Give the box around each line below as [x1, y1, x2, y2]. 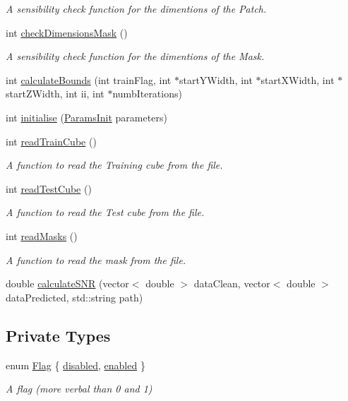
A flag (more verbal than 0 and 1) [6, 381, 152, 396]
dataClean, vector [193, 276, 270, 291]
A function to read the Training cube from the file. [6, 157, 223, 172]
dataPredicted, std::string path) [6, 289, 143, 304]
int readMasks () [6, 228, 78, 243]
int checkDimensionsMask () [6, 25, 128, 40]
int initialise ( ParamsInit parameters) [6, 109, 167, 124]
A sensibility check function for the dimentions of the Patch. [6, 1, 267, 16]
